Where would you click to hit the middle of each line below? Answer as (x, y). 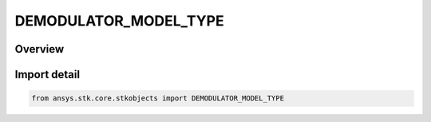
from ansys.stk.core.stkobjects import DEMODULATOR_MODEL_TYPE (158, 98)
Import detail (47, 75)
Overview (40, 49)
